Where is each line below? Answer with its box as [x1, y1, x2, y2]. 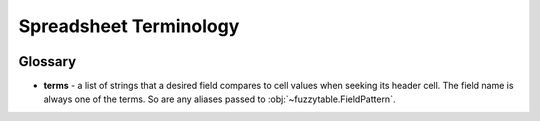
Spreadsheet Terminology [18, 15, 240, 37]
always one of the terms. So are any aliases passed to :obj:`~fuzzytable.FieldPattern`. [43, 93, 396, 105]
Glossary [18, 53, 77, 70]
